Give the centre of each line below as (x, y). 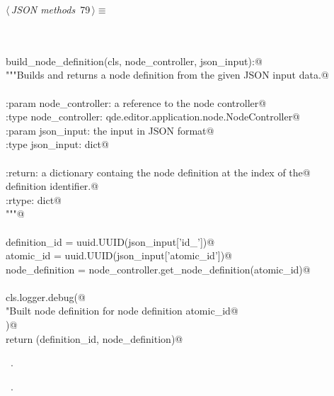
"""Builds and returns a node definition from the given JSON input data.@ (167, 75)
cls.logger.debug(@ (46, 296)
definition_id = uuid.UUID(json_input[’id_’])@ (110, 241)
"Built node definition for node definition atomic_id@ (122, 311)
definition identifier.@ (52, 186)
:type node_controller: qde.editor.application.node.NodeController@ (153, 117)
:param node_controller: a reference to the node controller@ (136, 102)
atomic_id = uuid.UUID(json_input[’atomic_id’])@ (119, 255)
